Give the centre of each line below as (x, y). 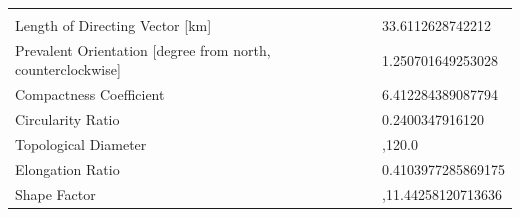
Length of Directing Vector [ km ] (113, 25)
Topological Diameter (81, 143)
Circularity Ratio (67, 119)
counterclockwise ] (68, 69)
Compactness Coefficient (90, 94)
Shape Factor (55, 193)
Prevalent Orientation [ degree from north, (143, 49)
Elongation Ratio (67, 168)
